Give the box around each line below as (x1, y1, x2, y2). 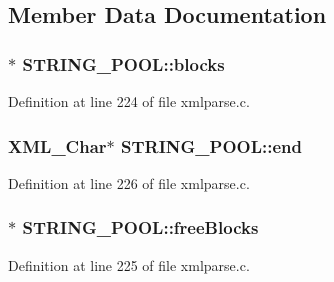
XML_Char (8, 133, 107, 158)
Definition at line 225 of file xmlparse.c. (8, 254, 250, 275)
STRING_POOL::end (121, 133, 302, 158)
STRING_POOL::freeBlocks (22, 215, 259, 240)
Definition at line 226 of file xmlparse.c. (8, 172, 250, 193)
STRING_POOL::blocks (22, 51, 225, 76)
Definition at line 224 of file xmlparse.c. (8, 91, 250, 111)
